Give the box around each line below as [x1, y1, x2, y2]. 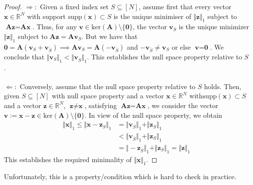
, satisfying [84, 100, 117, 110]
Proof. [4, 1, 22, 11]
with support [27, 11, 66, 21]
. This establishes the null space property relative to [87, 51, 242, 61]
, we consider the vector [147, 100, 218, 110]
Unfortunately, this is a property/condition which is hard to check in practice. [4, 171, 236, 182]
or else [171, 41, 191, 52]
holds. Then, [204, 81, 241, 91]
